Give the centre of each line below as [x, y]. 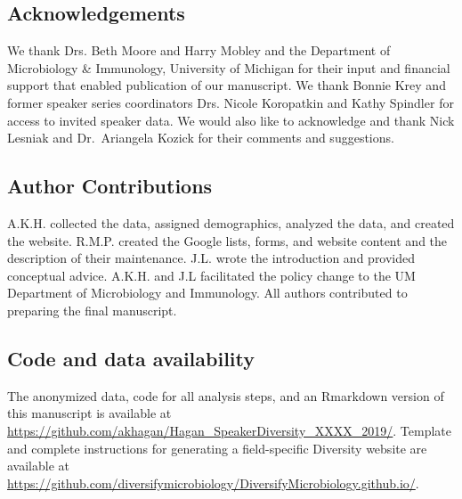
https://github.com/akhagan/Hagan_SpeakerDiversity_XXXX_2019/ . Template [230, 430]
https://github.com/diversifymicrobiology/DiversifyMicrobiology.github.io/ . [213, 483]
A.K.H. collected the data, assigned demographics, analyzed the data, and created [231, 222]
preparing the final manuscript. [92, 310]
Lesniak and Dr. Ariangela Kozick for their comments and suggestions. [201, 138]
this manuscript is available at [89, 413]
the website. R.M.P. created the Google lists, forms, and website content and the [227, 240]
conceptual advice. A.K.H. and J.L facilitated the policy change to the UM [211, 275]
